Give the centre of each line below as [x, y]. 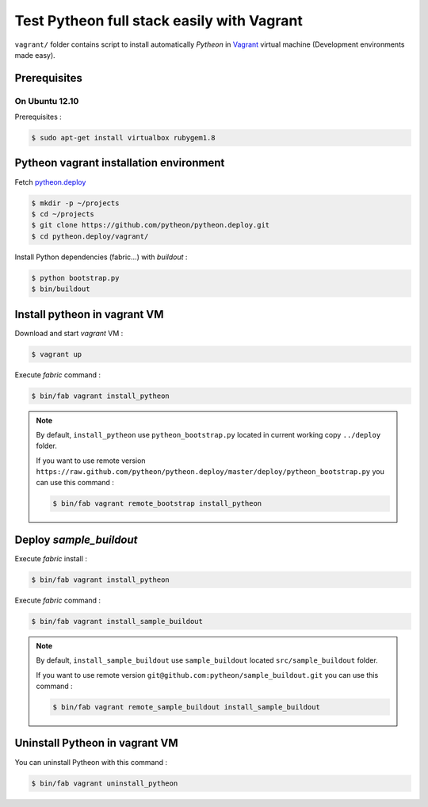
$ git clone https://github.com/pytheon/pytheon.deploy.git [151, 225]
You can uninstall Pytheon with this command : [91, 762]
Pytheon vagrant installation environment [120, 163]
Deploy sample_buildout [76, 539]
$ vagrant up [57, 354]
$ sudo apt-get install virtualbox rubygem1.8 [123, 138]
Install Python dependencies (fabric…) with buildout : [101, 257]
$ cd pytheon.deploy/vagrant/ [90, 236]
